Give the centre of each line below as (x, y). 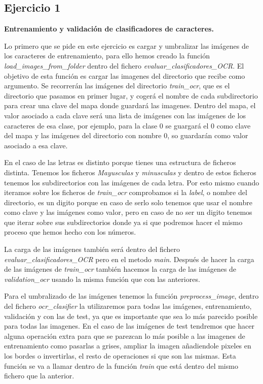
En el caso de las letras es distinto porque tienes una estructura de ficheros (120, 162)
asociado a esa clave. (36, 145)
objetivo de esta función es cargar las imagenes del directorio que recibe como (125, 75)
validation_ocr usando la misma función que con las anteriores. (102, 279)
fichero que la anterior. (39, 376)
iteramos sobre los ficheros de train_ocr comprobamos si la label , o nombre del (126, 192)
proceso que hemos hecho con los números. (70, 232)
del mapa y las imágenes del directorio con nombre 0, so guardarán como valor (126, 135)
